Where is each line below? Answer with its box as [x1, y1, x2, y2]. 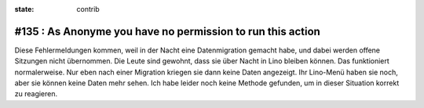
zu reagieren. [14, 89, 58, 99]
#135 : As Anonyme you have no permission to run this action [14, 24, 321, 38]
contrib [76, 5, 100, 13]
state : [14, 5, 35, 13]
